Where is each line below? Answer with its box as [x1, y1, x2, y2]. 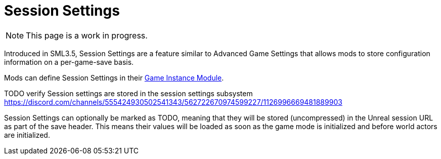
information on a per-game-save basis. [4, 57, 134, 66]
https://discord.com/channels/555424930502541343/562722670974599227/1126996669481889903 [4, 97, 342, 106]
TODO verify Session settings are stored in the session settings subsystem [4, 89, 253, 98]
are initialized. [4, 130, 50, 139]
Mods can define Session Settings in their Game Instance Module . [4, 73, 224, 82]
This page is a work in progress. [26, 30, 148, 41]
